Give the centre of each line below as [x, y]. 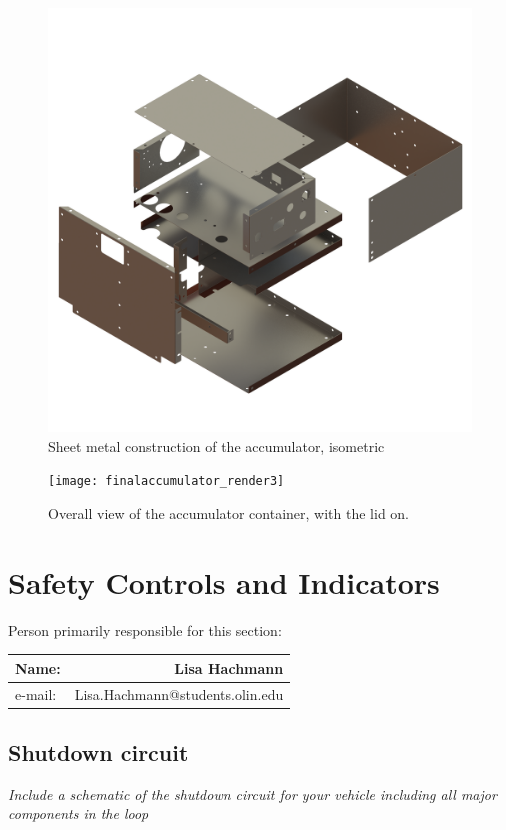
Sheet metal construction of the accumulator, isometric [216, 445]
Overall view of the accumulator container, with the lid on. [229, 512]
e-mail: [36, 693]
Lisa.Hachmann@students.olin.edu [179, 693]
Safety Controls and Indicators [224, 581]
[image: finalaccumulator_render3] [166, 481]
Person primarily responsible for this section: [145, 629]
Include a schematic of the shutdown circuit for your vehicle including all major [252, 793]
